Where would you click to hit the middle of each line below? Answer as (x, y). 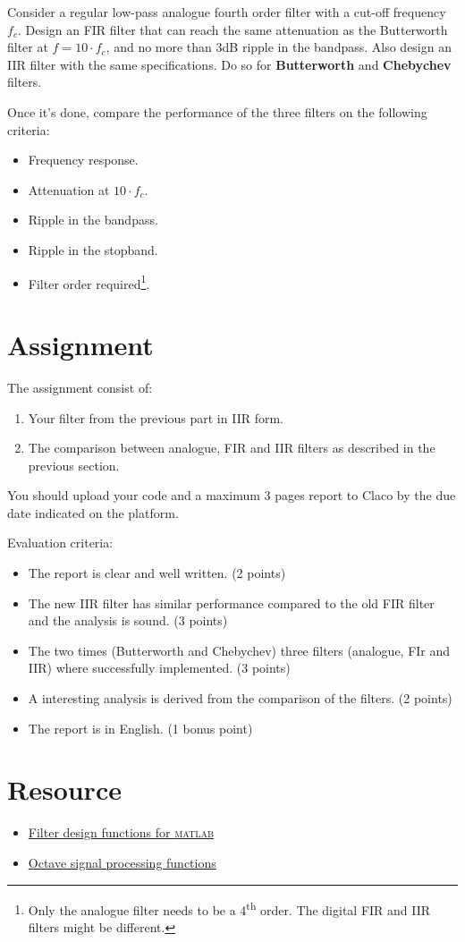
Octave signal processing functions (122, 862)
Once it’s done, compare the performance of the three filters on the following (217, 111)
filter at (28, 47)
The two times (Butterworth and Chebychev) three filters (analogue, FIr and (239, 650)
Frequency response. (83, 160)
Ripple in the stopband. (93, 249)
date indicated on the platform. (93, 512)
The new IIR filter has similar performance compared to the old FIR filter (231, 603)
